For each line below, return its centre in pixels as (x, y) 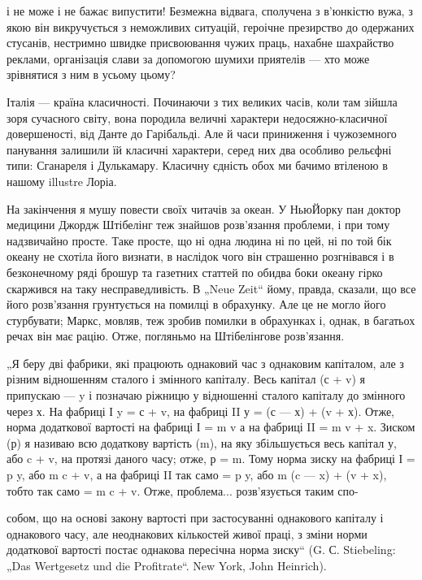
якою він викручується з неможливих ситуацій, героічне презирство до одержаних (211, 26)
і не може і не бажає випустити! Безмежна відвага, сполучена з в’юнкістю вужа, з (210, 11)
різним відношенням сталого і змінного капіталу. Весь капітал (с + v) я (186, 379)
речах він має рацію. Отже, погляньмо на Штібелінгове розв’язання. (176, 336)
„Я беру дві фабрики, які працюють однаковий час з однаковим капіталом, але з (205, 363)
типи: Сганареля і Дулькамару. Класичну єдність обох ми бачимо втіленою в (197, 165)
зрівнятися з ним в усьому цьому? (91, 74)
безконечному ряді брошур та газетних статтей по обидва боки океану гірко (195, 272)
